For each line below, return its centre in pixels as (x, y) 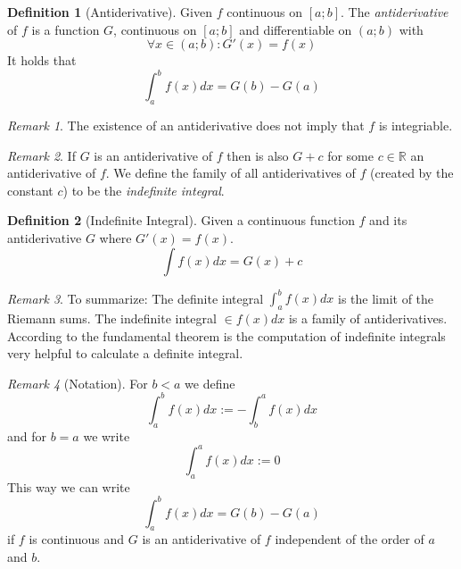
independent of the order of (350, 539)
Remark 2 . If (41, 155)
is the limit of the (386, 298)
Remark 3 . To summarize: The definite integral (136, 298)
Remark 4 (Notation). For (78, 383)
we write (107, 435)
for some (350, 155)
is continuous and (77, 539)
